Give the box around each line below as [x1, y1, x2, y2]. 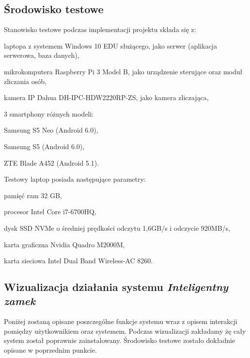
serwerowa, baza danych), [4, 50, 79, 60]
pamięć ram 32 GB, [4, 190, 62, 200]
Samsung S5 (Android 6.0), [4, 141, 85, 151]
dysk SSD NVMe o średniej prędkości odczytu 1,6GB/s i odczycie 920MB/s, [4, 222, 231, 233]
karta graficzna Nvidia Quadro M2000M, [4, 239, 125, 249]
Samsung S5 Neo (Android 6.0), [4, 125, 98, 135]
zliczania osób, [4, 76, 47, 86]
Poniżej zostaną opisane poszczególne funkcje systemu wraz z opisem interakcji [4, 316, 237, 326]
